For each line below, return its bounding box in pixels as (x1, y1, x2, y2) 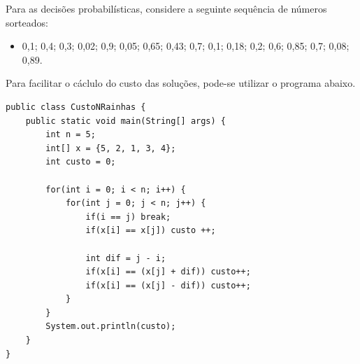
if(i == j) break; (85, 211, 171, 222)
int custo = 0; (45, 157, 116, 167)
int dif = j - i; (85, 253, 166, 263)
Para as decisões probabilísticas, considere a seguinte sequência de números (6, 1, 327, 15)
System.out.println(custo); (45, 321, 176, 332)
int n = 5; (45, 129, 96, 140)
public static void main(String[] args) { (25, 115, 226, 126)
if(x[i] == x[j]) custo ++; (85, 225, 216, 236)
